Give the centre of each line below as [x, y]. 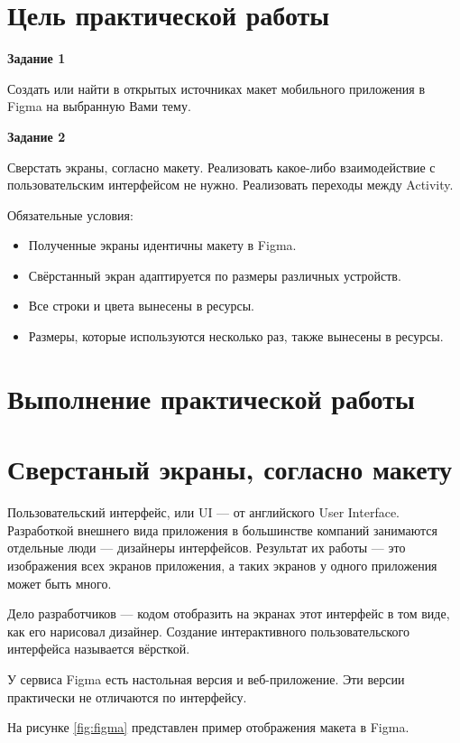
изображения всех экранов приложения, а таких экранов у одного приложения [222, 565]
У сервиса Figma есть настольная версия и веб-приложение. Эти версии [206, 678]
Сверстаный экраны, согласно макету [230, 469]
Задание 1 [37, 58]
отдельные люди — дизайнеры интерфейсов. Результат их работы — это [207, 548]
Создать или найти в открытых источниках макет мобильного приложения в [216, 88]
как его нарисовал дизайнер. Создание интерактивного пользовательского [209, 631]
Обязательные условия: [70, 214]
